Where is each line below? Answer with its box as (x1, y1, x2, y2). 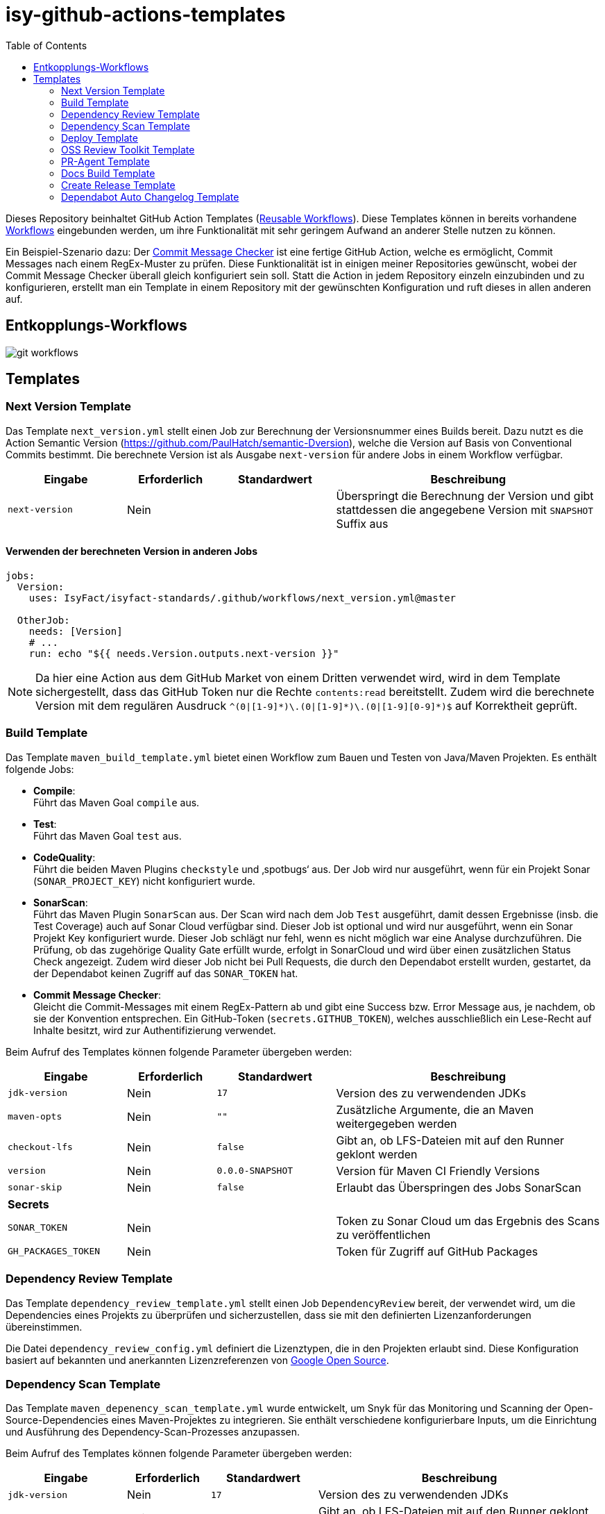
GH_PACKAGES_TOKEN (8, 1246, 101, 1257)
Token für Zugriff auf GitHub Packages (336, 1244, 538, 1258)
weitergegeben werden (336, 1116, 457, 1131)
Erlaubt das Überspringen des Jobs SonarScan (336, 1180, 581, 1195)
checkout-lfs (8, 1142, 73, 1153)
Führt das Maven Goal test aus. (33, 829, 182, 842)
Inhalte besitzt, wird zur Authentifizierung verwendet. (33, 1024, 276, 1036)
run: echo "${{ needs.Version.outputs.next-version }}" (28, 648, 339, 660)
